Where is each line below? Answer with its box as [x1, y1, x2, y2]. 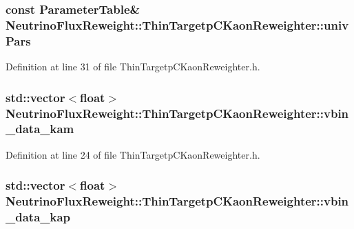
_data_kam [6, 120, 74, 137]
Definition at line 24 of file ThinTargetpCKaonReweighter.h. [6, 147, 260, 161]
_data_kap [6, 208, 71, 226]
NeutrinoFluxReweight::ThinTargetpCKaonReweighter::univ [6, 16, 349, 33]
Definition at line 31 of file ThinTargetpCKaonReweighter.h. [6, 59, 260, 74]
